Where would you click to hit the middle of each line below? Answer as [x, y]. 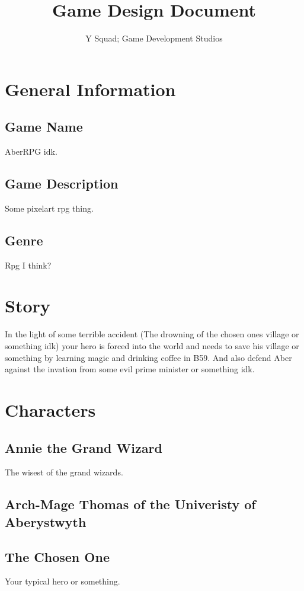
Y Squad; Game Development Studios [154, 38]
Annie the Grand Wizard [84, 447]
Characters [50, 409]
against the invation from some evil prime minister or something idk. [130, 369]
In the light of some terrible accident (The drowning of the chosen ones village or [152, 334]
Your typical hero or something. [63, 581]
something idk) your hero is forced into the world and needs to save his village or [152, 346]
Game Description [62, 183]
